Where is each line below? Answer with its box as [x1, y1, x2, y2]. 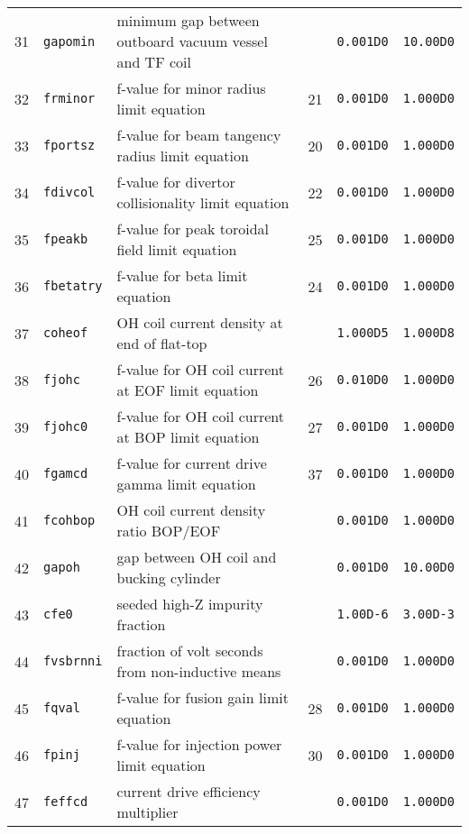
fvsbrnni [43, 654, 103, 668]
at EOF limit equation [116, 380, 259, 400]
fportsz [43, 138, 96, 152]
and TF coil [116, 51, 191, 72]
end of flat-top [116, 333, 207, 353]
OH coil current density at [116, 312, 283, 333]
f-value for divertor [116, 171, 235, 192]
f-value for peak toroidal [116, 218, 270, 239]
